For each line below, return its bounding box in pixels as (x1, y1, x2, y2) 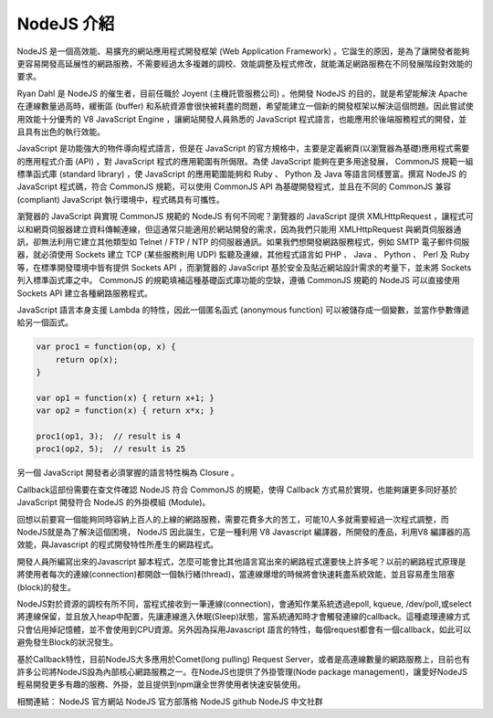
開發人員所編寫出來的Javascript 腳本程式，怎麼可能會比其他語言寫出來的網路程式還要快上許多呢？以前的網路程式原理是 (16, 555, 467, 566)
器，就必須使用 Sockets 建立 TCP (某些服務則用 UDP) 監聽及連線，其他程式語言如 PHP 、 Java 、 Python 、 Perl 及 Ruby (16, 249, 470, 260)
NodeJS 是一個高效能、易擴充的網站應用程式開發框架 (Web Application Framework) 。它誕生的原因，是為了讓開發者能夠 (16, 46, 470, 57)
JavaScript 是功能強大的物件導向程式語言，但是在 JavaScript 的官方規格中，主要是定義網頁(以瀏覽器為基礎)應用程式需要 (16, 143, 470, 154)
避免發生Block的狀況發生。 (16, 637, 119, 648)
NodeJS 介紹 (16, 14, 115, 34)
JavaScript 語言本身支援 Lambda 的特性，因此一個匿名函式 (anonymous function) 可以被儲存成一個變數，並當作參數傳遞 (16, 304, 470, 315)
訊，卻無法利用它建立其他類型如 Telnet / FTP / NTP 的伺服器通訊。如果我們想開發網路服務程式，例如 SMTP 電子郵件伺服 (16, 237, 470, 248)
